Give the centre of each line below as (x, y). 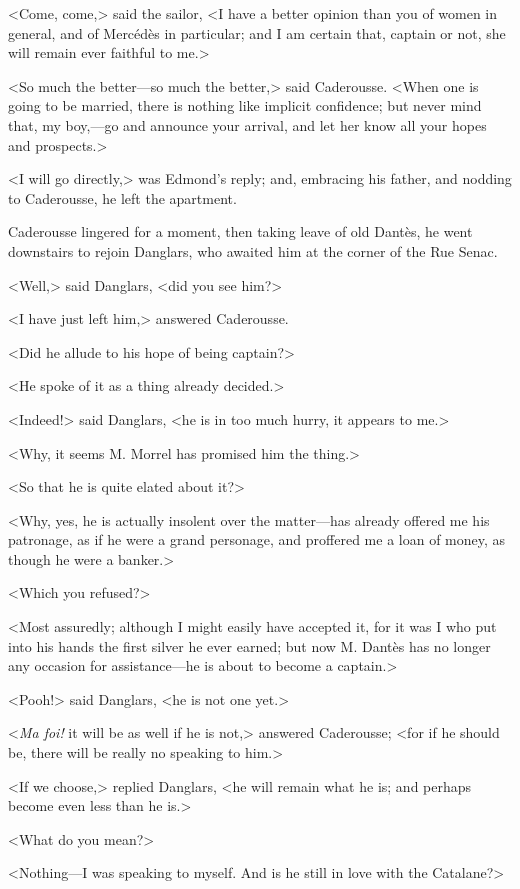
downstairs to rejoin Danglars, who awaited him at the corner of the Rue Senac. (253, 250)
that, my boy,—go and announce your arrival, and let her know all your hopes (247, 124)
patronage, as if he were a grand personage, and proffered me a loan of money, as (257, 539)
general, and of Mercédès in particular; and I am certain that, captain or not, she (257, 32)
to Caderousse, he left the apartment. (122, 197)
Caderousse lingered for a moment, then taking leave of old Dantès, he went (240, 231)
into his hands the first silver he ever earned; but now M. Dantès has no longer (249, 645)
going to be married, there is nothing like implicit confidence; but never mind (245, 105)
